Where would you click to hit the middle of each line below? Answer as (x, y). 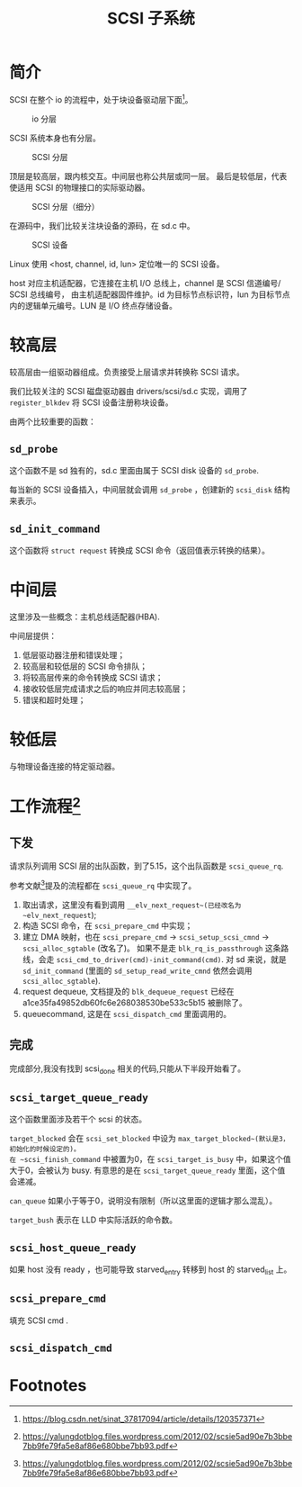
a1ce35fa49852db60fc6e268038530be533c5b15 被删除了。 (134, 1003)
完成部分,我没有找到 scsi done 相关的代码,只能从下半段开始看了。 (127, 1069)
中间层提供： (33, 636)
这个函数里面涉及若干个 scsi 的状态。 (78, 1119)
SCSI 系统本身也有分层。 (55, 138)
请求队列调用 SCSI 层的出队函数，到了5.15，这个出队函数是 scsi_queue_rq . (147, 866)
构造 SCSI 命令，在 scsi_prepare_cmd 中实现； (107, 926)
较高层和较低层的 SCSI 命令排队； (85, 666)
